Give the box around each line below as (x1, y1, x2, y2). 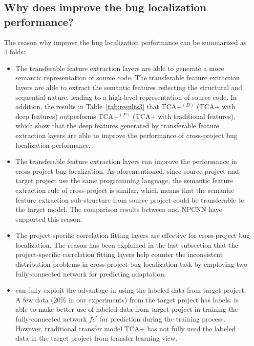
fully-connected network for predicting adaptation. (15, 268, 166, 278)
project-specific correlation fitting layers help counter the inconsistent (15, 249, 223, 259)
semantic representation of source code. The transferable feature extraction (15, 72, 240, 83)
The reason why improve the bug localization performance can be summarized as (4, 37, 247, 47)
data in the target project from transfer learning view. (15, 333, 178, 343)
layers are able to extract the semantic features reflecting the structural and (15, 82, 242, 92)
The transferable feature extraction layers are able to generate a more (15, 63, 224, 73)
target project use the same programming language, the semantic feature (15, 175, 233, 185)
